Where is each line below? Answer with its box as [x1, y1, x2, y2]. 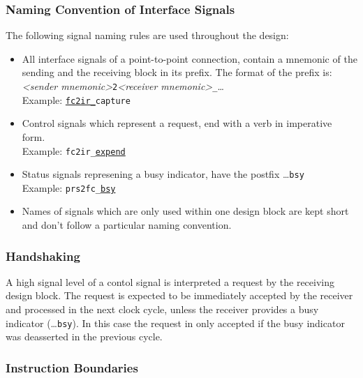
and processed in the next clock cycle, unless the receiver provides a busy [6, 302, 319, 317]
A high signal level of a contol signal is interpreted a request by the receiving [6, 274, 335, 289]
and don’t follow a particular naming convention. [22, 218, 232, 232]
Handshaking [6, 247, 80, 264]
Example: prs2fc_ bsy [22, 180, 116, 195]
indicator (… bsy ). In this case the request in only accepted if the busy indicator [6, 315, 345, 330]
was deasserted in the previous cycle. [6, 329, 163, 344]
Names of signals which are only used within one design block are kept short [22, 204, 349, 218]
